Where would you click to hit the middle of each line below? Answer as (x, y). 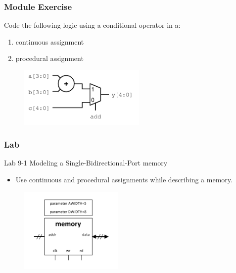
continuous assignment (50, 41)
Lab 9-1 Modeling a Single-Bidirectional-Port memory (86, 163)
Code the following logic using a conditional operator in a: (92, 25)
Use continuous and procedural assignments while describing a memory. (124, 180)
